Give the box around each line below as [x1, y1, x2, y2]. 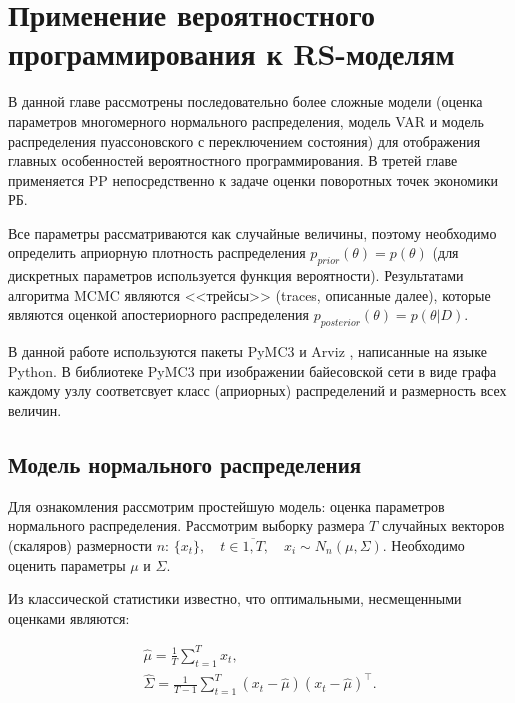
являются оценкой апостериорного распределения [8, 304, 309, 325]
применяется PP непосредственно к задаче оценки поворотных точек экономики [8, 169, 498, 190]
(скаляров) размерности [8, 535, 153, 556]
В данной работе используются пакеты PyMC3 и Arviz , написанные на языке [8, 341, 487, 362]
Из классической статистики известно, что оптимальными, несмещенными [8, 588, 462, 609]
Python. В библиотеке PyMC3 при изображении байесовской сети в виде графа [8, 360, 497, 381]
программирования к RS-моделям [8, 33, 455, 74]
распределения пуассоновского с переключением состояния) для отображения [8, 130, 481, 151]
